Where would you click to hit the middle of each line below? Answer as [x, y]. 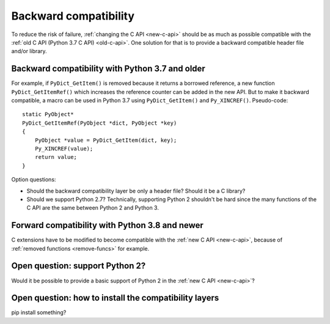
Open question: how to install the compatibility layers [115, 298]
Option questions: [34, 180]
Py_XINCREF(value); [64, 149]
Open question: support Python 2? [79, 266]
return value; [56, 157]
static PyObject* [48, 114]
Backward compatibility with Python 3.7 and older [108, 69]
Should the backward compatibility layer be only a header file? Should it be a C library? [136, 191]
